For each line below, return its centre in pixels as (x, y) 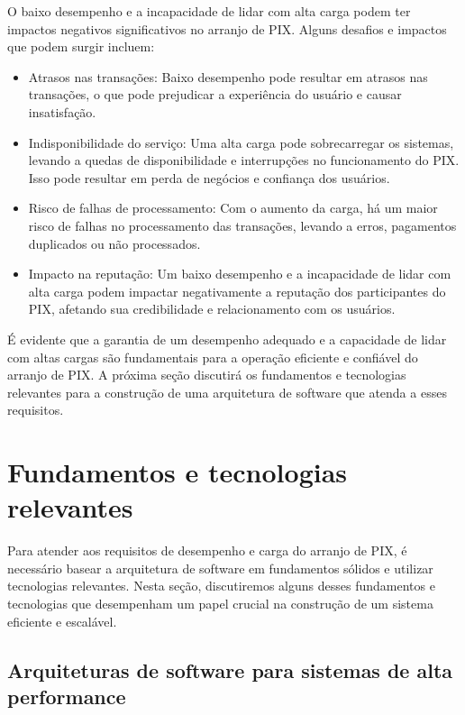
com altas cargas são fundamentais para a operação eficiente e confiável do (213, 357)
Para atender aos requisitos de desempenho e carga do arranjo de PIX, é (207, 550)
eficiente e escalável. (62, 621)
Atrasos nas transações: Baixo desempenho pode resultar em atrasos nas (228, 76)
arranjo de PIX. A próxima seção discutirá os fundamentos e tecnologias (207, 375)
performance (67, 696)
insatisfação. (62, 111)
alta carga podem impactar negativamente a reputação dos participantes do (237, 291)
